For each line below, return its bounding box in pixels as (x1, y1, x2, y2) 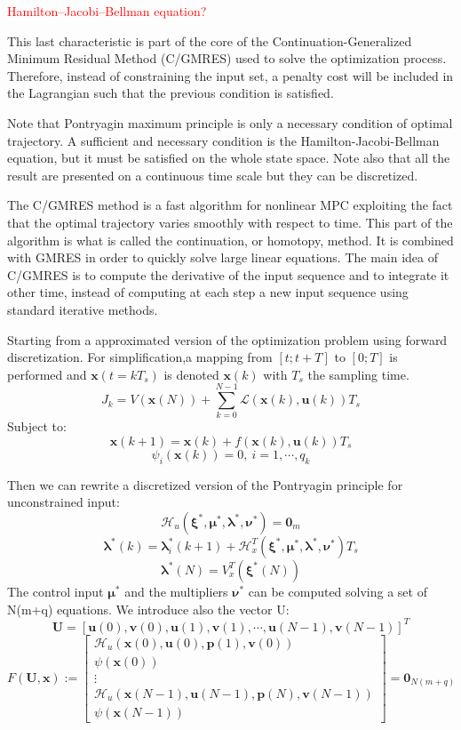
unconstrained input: (7, 493, 120, 511)
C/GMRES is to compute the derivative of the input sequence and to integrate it (7, 265, 449, 284)
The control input (7, 582, 104, 600)
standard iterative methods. (7, 300, 158, 318)
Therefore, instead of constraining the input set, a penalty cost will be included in (7, 66, 454, 84)
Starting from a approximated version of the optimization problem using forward (7, 330, 448, 349)
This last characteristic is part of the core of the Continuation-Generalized (7, 31, 412, 50)
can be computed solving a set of (248, 582, 427, 600)
